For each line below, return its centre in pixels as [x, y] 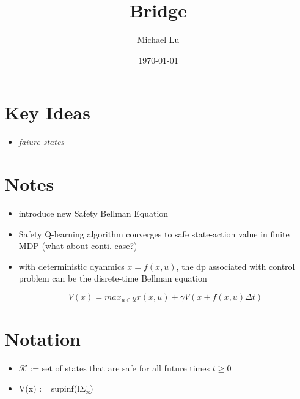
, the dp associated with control [236, 266]
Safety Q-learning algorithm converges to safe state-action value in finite [154, 233]
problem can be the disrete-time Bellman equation [113, 278]
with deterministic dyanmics [71, 266]
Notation [42, 338]
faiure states [42, 142]
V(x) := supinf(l [49, 388]
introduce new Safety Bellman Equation [93, 213]
